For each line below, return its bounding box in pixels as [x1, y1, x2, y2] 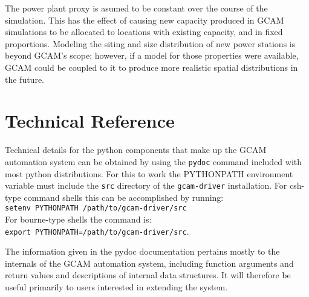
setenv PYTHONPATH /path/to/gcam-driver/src [5, 204, 187, 213]
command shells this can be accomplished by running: [24, 191, 224, 203]
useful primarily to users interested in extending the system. [5, 281, 228, 293]
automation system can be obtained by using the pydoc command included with [5, 155, 302, 168]
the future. [5, 73, 45, 85]
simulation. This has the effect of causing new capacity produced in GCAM [5, 13, 284, 26]
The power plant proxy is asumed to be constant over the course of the [5, 2, 268, 14]
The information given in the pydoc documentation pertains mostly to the [5, 245, 280, 258]
